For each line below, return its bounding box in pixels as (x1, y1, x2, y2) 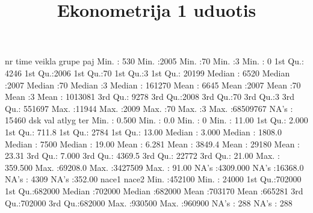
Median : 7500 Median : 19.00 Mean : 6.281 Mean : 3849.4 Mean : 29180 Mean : (5, 137, 300, 150)
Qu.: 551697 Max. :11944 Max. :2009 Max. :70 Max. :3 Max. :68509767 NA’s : (5, 102, 293, 114)
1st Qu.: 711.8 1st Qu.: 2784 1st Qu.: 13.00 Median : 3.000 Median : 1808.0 (5, 125, 282, 138)
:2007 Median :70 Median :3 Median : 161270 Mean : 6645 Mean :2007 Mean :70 (5, 78, 301, 91)
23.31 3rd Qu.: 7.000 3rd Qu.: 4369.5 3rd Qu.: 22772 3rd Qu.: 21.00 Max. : (5, 149, 280, 162)
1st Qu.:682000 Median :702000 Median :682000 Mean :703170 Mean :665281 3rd (5, 184, 303, 197)
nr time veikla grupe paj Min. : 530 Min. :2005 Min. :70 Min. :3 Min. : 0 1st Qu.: (5, 55, 304, 67)
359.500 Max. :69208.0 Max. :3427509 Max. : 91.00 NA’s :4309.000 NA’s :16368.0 (5, 161, 304, 173)
